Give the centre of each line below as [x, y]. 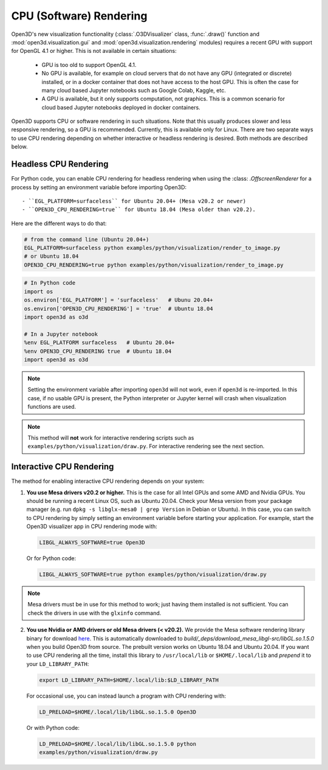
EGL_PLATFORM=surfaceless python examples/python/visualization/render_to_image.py [152, 248]
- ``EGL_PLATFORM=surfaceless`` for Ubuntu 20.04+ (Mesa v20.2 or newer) [134, 201]
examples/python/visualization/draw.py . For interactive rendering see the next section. [146, 446]
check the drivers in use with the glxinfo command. [94, 613]
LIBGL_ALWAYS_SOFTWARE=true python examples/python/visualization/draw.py [153, 574]
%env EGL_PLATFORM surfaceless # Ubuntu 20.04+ [99, 343]
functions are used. [52, 407]
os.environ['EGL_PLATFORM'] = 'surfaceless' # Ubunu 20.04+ [118, 300]
